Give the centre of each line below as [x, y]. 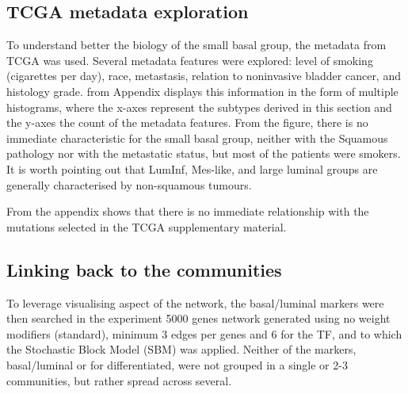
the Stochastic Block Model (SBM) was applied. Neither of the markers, [181, 349]
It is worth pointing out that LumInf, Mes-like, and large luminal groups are [192, 168]
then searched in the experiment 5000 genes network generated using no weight [198, 318]
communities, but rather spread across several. [119, 380]
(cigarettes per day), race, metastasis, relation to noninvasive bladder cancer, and [204, 76]
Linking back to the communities [144, 269]
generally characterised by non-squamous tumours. [129, 184]
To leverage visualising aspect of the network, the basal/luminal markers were [195, 302]
